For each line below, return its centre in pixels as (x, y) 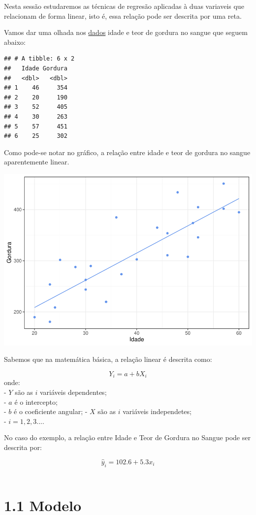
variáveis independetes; (157, 411)
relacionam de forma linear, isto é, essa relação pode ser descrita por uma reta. (123, 16)
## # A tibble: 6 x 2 (39, 59)
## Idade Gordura (36, 68)
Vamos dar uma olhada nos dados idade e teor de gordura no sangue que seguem (126, 32)
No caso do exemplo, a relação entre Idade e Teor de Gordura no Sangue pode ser (127, 437)
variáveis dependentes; (73, 392)
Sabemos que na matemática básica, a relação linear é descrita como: (108, 359)
